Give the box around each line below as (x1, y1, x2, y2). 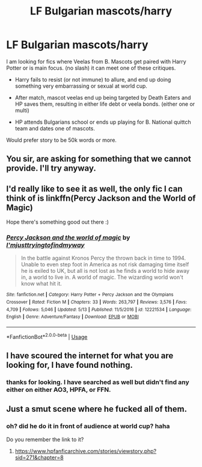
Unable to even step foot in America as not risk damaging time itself (20, 261, 189, 268)
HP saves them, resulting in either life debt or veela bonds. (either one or (14, 100, 195, 108)
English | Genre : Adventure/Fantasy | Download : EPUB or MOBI (6, 314, 139, 320)
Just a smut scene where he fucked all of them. (6, 404, 188, 414)
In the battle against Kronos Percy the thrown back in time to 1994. (20, 254, 186, 262)
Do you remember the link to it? (6, 436, 84, 443)
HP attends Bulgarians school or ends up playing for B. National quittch (14, 118, 191, 126)
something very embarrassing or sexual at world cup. (14, 82, 147, 90)
